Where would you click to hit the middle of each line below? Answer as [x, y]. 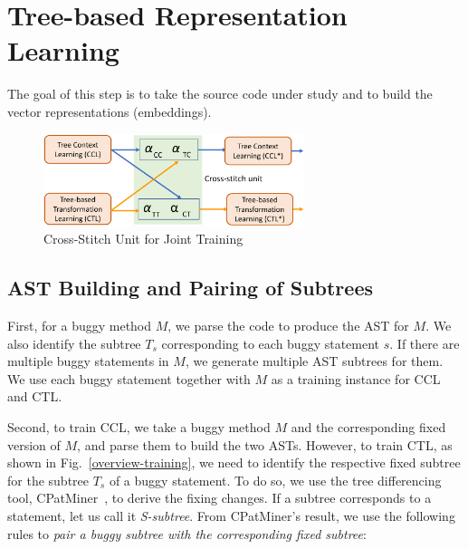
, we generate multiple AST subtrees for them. [314, 361]
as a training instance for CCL [356, 378]
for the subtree [48, 480]
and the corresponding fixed [368, 426]
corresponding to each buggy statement [271, 343]
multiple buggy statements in [88, 361]
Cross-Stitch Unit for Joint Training [143, 239]
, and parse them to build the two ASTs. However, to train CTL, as [265, 444]
